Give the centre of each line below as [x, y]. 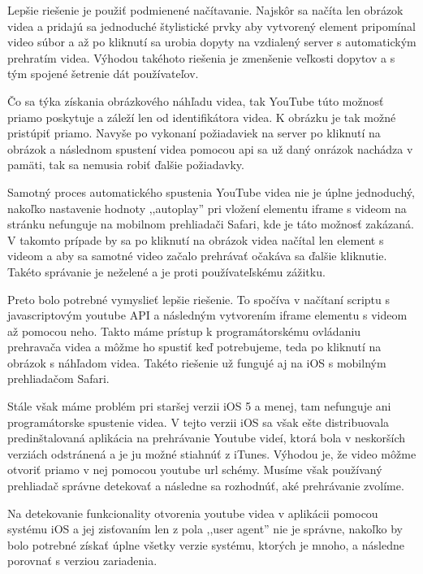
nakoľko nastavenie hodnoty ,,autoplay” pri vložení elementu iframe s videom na [207, 208]
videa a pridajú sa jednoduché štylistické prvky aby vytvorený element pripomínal [211, 26]
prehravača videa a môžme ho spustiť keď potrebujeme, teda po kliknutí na [194, 347]
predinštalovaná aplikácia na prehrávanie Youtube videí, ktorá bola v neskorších [207, 438]
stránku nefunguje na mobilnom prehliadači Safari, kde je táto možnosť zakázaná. [211, 224]
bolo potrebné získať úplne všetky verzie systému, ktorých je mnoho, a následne [206, 544]
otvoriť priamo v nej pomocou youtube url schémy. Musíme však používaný [195, 470]
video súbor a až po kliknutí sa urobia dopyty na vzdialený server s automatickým [212, 42]
